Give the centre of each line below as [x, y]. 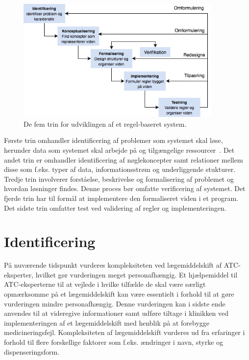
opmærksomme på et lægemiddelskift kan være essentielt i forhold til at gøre [119, 294]
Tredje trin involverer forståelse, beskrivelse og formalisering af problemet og [119, 179]
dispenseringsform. [32, 351]
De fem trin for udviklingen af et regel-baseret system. [105, 124]
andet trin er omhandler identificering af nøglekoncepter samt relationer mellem [124, 159]
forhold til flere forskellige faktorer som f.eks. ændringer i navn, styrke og [114, 342]
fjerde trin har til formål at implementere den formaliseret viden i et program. [121, 198]
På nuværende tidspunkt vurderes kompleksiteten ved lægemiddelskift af [113, 265]
